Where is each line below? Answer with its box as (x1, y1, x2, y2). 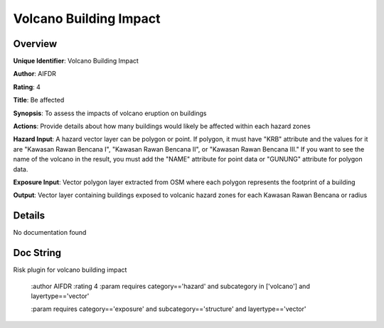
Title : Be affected (13, 96, 65, 105)
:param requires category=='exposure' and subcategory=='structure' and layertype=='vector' (31, 305, 306, 313)
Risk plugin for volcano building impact (13, 265, 127, 274)
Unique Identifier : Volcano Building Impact (13, 57, 139, 65)
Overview (13, 38, 58, 50)
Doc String (13, 247, 62, 259)
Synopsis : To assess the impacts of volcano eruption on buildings (13, 109, 207, 117)
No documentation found (13, 228, 87, 237)
